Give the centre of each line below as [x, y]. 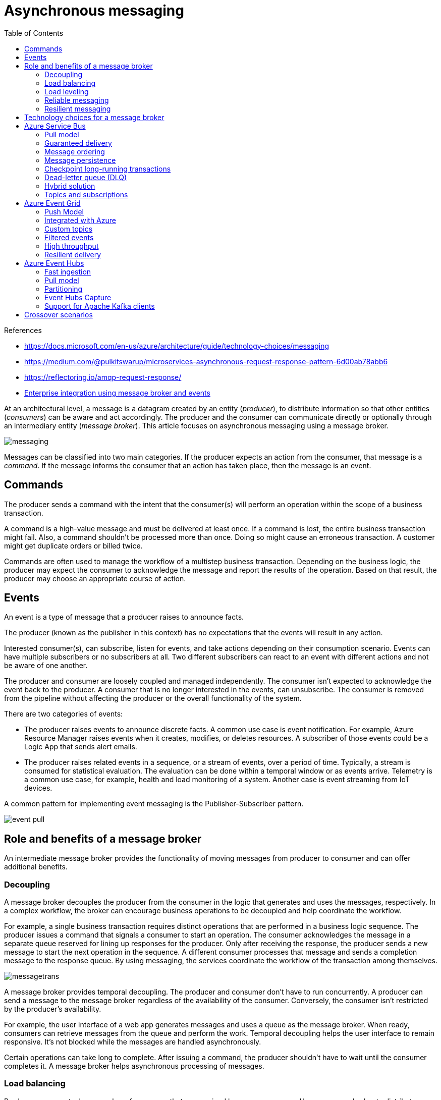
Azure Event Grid [52, 203]
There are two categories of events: [64, 714]
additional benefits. [36, 867]
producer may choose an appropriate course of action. [95, 578]
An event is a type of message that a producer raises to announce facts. [124, 617]
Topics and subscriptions [86, 194]
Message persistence [80, 160]
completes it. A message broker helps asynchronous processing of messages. [134, 1066]
